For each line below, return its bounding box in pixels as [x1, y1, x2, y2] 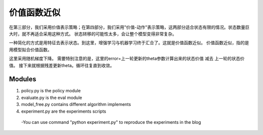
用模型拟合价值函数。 [9, 47, 52, 52]
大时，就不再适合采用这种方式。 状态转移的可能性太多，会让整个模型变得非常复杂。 [9, 31, 177, 36]
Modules [9, 75, 37, 84]
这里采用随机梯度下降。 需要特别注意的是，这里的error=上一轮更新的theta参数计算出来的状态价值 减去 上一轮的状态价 [9, 56, 244, 62]
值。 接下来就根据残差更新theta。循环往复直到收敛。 [9, 62, 114, 68]
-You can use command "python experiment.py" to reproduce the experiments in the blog [21, 119, 202, 125]
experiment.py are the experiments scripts [21, 108, 107, 114]
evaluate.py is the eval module [21, 95, 82, 101]
